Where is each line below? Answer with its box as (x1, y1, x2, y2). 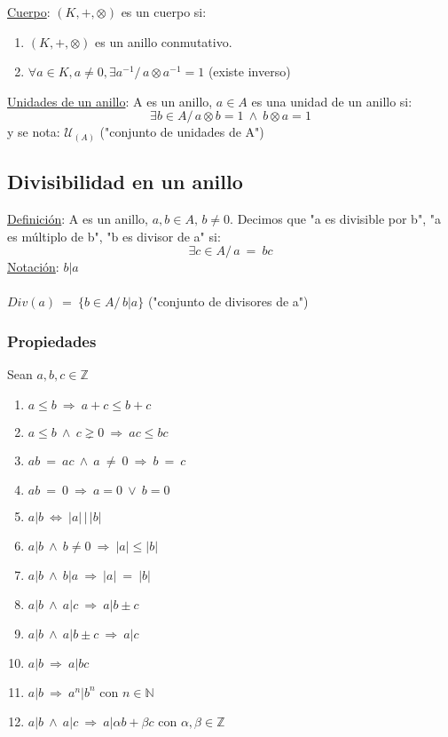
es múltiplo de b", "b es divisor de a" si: (7, 226, 221, 245)
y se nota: (7, 123, 60, 141)
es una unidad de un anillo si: (251, 91, 413, 110)
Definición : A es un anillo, (7, 210, 148, 228)
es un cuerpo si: (121, 3, 207, 20)
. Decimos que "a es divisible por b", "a (230, 210, 441, 228)
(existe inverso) (208, 62, 291, 81)
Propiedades (7, 329, 97, 352)
